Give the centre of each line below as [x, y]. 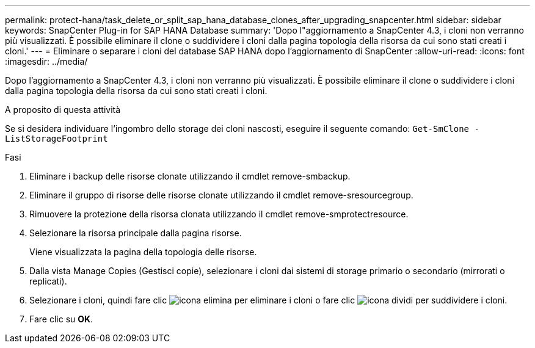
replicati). [48, 281]
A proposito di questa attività [63, 110]
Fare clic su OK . [61, 319]
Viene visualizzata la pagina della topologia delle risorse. [143, 252]
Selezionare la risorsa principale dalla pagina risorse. [136, 233]
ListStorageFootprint [56, 139]
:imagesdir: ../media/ [46, 61]
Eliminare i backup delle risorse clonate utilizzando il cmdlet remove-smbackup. [190, 176]
